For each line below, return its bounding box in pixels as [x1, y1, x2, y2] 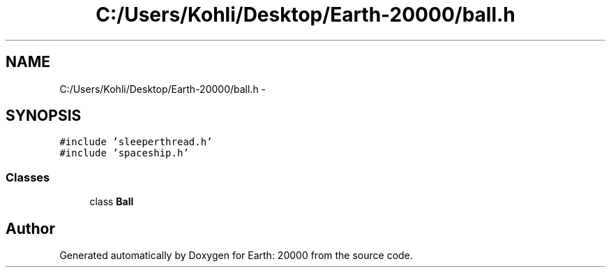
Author [6, 219, 55, 237]
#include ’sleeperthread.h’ [59, 136, 213, 148]
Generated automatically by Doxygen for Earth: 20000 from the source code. [59, 249, 413, 262]
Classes [6, 170, 50, 184]
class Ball [89, 195, 134, 208]
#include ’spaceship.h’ [59, 147, 189, 159]
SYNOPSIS [6, 107, 82, 125]
